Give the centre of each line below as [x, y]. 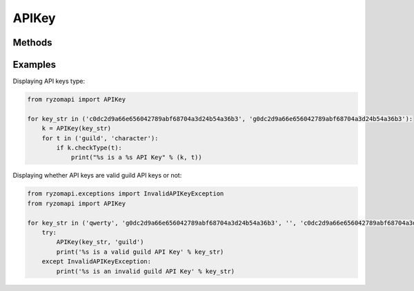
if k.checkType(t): [89, 148]
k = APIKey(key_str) [77, 129]
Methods [32, 43]
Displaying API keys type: [49, 81]
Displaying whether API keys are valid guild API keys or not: [97, 176]
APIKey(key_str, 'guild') [100, 242]
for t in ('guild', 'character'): [100, 138]
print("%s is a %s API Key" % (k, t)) [137, 158]
